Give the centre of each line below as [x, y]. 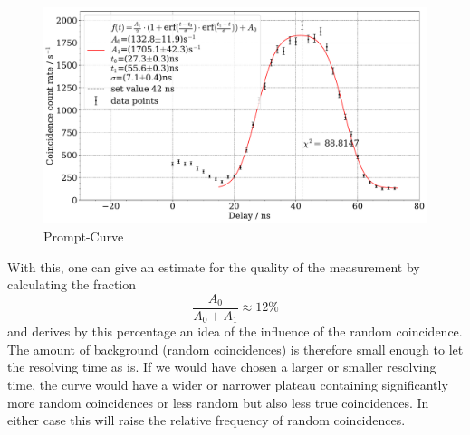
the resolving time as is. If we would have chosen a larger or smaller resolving [222, 367]
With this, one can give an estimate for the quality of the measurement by [214, 266]
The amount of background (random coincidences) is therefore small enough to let [235, 349]
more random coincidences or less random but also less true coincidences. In [218, 402]
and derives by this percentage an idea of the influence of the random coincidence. [235, 331]
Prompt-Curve [84, 236]
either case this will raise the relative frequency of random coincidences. [206, 420]
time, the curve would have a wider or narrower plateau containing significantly [228, 384]
